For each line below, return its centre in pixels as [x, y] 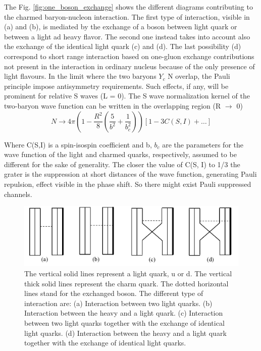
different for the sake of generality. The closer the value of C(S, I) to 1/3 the [122, 164]
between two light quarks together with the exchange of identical [124, 322]
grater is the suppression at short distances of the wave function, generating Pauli [130, 174]
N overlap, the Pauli [199, 76]
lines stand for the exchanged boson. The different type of [114, 293]
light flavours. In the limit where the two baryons [80, 76]
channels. [18, 194]
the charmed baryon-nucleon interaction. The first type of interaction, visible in [127, 16]
